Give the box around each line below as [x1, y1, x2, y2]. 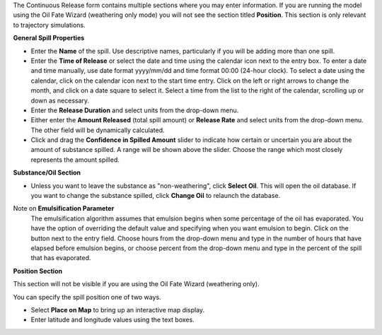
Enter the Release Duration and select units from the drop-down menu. [30, 106, 239, 114]
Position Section [13, 266, 63, 275]
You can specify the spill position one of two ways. [13, 293, 162, 301]
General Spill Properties [13, 34, 85, 42]
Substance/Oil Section [13, 168, 81, 177]
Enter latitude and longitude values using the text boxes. [30, 315, 195, 324]
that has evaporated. [30, 254, 91, 262]
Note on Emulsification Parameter [13, 204, 115, 213]
